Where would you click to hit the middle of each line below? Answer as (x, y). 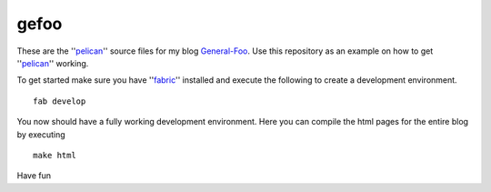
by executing (41, 134)
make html (55, 155)
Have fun (34, 176)
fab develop (60, 101)
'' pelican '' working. (53, 63)
